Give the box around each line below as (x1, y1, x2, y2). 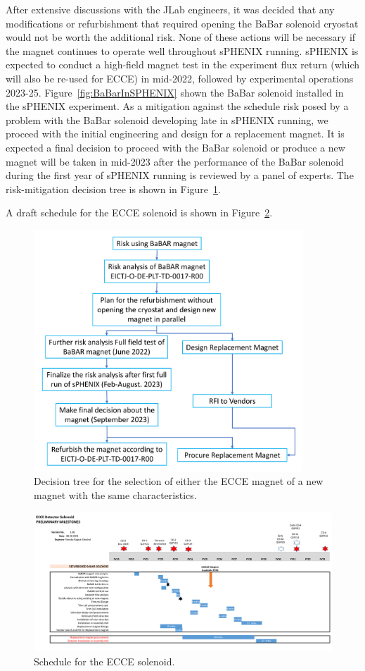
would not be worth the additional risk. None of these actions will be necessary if (6, 30, 356, 44)
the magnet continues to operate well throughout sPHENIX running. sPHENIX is (6, 43, 359, 58)
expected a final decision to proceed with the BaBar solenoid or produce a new (6, 140, 345, 154)
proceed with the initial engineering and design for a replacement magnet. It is (6, 126, 345, 141)
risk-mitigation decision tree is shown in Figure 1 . (6, 181, 221, 196)
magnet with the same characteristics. (34, 487, 197, 502)
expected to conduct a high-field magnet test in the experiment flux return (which (6, 57, 360, 72)
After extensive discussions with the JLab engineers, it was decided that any (6, 2, 335, 16)
